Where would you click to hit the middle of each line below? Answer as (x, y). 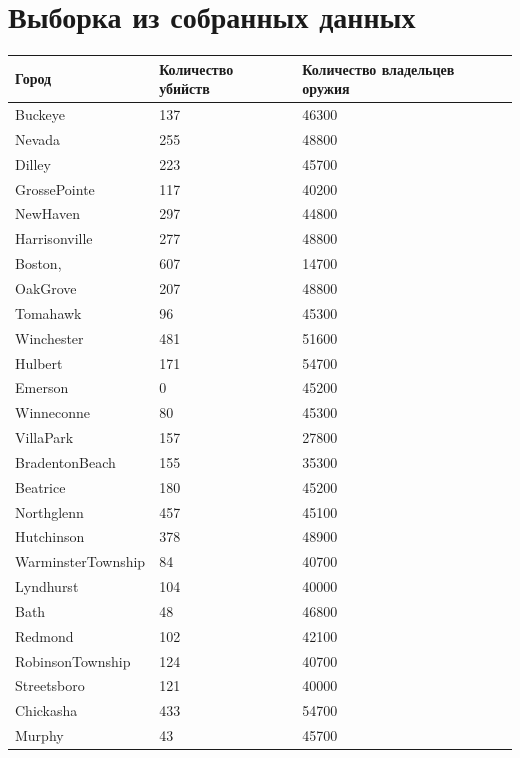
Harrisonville (54, 238)
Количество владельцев (378, 68)
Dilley (33, 163)
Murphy (39, 735)
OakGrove (46, 287)
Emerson (42, 387)
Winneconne (53, 412)
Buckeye (40, 114)
